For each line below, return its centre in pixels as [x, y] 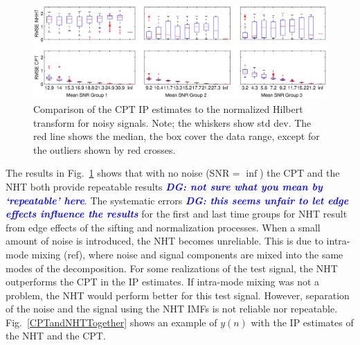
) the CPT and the [300, 173]
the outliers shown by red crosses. [105, 149]
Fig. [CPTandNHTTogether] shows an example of [111, 322]
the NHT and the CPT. [56, 336]
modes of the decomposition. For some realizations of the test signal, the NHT [172, 268]
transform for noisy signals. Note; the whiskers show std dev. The [172, 122]
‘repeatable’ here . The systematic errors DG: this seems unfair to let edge [177, 200]
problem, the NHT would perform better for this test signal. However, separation [178, 295]
